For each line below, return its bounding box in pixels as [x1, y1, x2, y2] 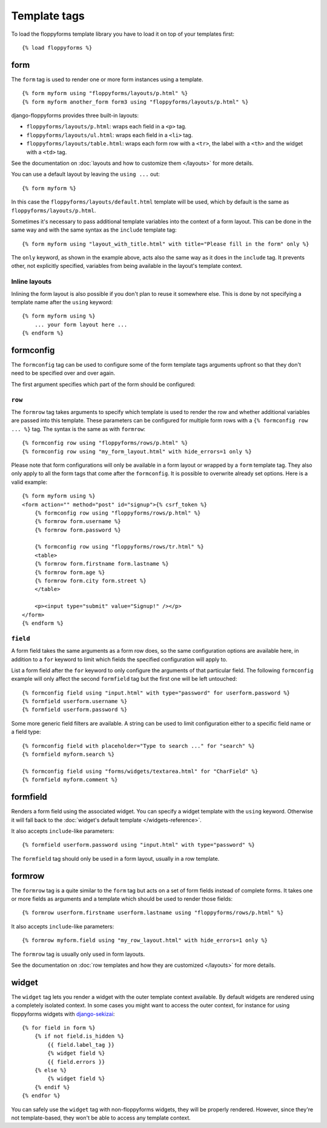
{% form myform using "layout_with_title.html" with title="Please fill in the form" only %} [22, 240, 309, 247]
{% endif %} [34, 1084, 70, 1090]
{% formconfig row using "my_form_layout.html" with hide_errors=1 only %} [22, 448, 252, 455]
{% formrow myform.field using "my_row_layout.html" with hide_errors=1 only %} [22, 937, 268, 944]
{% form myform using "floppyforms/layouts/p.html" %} [22, 90, 188, 97]
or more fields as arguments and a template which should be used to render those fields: [11, 895, 233, 903]
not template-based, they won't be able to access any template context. [11, 1114, 191, 1121]
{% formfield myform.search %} [22, 751, 115, 758]
